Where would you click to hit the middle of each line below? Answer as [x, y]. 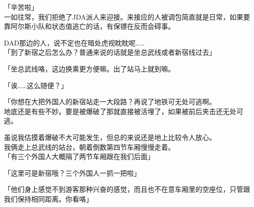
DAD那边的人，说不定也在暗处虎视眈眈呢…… [74, 42]
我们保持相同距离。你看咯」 [48, 198]
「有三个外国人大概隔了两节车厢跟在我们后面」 [79, 156]
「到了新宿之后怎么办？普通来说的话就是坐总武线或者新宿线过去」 [110, 52]
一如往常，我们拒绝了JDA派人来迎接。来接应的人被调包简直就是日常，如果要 [127, 16]
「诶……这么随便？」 [36, 85]
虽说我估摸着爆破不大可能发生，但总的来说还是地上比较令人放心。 [110, 137]
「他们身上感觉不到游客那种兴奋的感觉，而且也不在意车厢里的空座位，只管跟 [127, 189]
